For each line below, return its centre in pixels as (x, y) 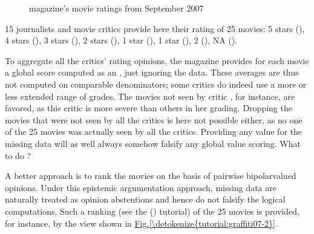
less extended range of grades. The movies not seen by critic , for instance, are (150, 96)
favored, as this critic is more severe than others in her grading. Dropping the (149, 108)
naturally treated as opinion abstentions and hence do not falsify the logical (145, 199)
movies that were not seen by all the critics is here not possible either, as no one (154, 119)
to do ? (18, 155)
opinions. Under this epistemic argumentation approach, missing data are (141, 187)
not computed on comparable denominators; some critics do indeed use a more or (156, 84)
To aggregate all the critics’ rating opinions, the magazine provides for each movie (157, 60)
